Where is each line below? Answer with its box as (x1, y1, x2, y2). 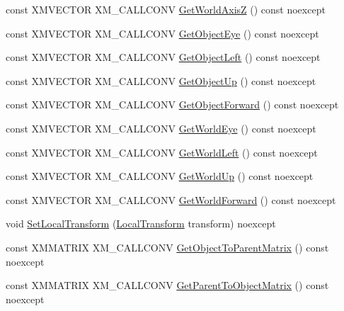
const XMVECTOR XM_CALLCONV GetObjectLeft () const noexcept (6, 50, 321, 64)
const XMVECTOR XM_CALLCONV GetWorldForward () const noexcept (6, 192, 336, 207)
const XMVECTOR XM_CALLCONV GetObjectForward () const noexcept (6, 97, 339, 112)
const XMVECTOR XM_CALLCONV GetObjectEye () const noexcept (6, 26, 319, 40)
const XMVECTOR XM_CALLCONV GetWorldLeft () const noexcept (6, 145, 318, 159)
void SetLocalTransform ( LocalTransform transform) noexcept (6, 216, 276, 231)
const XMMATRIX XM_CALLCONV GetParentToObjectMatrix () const (6, 278, 329, 293)
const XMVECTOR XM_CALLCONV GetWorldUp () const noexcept (6, 169, 314, 183)
